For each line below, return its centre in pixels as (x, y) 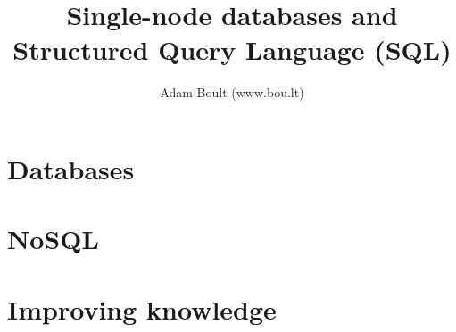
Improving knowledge (142, 308)
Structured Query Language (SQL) (232, 50)
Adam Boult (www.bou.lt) (232, 92)
